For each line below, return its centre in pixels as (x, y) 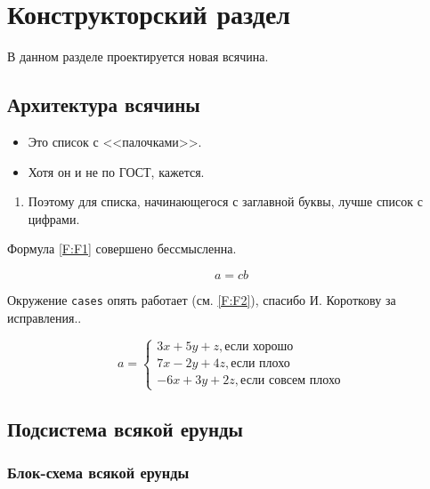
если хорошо (259, 347)
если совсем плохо (291, 381)
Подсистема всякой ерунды (126, 429)
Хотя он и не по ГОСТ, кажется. (116, 171)
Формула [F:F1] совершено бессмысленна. (122, 249)
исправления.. (45, 317)
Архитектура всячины (104, 104)
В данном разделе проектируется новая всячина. (138, 56)
